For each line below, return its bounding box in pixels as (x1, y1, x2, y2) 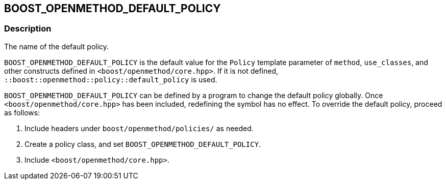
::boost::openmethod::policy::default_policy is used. (4, 75, 217, 84)
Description (4, 23, 52, 34)
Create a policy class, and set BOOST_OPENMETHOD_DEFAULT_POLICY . (24, 139, 261, 148)
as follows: (4, 108, 40, 117)
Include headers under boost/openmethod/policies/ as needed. (24, 124, 254, 133)
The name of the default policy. (4, 42, 109, 51)
